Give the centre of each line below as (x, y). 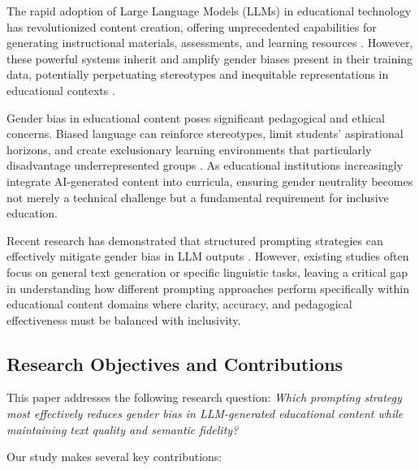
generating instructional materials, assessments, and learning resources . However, (210, 43)
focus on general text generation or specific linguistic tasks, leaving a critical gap (207, 272)
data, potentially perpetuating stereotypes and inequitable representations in (198, 74)
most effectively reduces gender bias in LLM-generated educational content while (205, 414)
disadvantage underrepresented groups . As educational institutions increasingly (205, 165)
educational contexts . (61, 90)
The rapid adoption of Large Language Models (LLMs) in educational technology (209, 11)
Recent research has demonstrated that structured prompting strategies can (195, 240)
